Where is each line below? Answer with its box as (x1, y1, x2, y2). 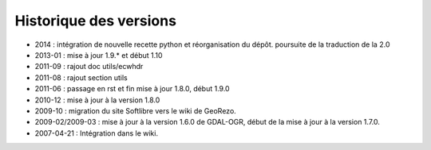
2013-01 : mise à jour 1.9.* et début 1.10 (34, 50, 163, 60)
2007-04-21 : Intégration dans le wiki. (34, 128, 159, 138)
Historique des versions (14, 12, 177, 29)
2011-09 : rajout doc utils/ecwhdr (34, 62, 144, 71)
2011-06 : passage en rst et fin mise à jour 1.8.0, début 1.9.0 (34, 84, 231, 94)
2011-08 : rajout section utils (34, 72, 128, 83)
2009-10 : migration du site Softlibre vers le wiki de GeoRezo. (34, 106, 237, 115)
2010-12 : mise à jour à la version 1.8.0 (34, 95, 160, 105)
